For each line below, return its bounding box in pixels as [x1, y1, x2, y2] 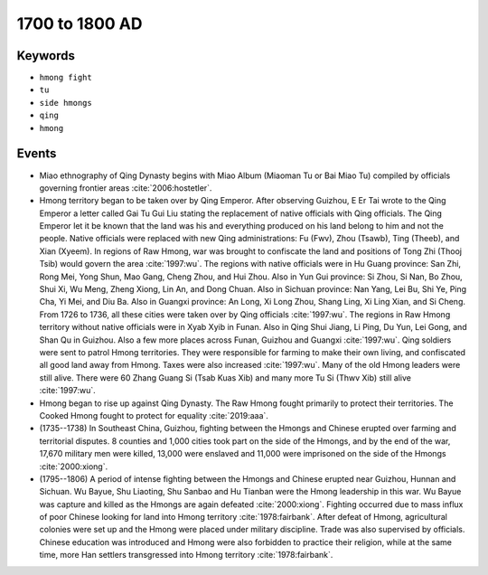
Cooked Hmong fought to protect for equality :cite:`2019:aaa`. [39, 410, 268, 420]
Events [16, 146, 57, 162]
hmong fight [39, 72, 92, 83]
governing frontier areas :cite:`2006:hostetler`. [39, 182, 212, 193]
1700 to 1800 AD [16, 14, 143, 33]
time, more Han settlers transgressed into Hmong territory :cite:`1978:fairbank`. [39, 550, 333, 561]
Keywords [16, 48, 76, 63]
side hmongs [39, 98, 92, 108]
